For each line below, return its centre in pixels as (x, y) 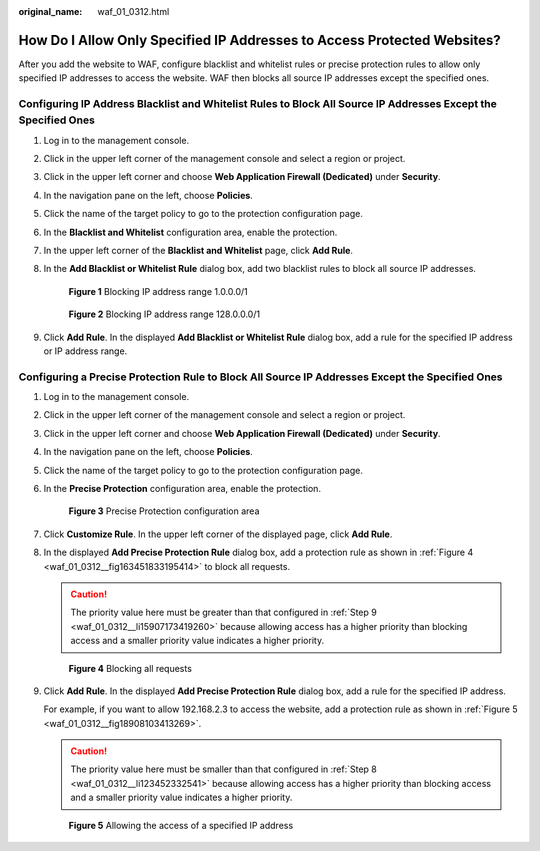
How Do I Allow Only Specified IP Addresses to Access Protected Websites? (259, 40)
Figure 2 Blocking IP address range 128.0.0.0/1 (164, 314)
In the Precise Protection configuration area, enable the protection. (182, 489)
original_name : (50, 11)
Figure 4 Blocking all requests (130, 668)
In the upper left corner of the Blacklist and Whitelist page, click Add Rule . (198, 250)
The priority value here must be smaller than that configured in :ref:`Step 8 (223, 769)
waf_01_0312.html (133, 11)
